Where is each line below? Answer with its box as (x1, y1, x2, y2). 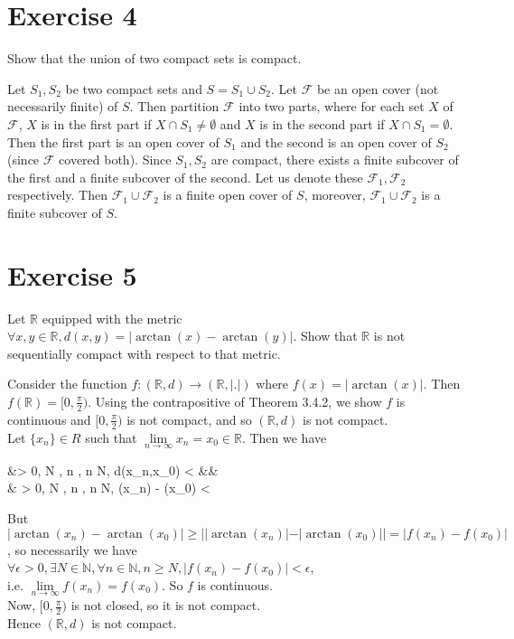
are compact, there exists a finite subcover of (210, 150, 459, 169)
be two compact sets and (65, 79, 202, 98)
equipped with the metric (42, 308, 182, 327)
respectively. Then (7, 185, 107, 204)
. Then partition (129, 97, 220, 116)
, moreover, (304, 185, 366, 204)
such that (85, 428, 137, 446)
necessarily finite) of (7, 97, 118, 116)
